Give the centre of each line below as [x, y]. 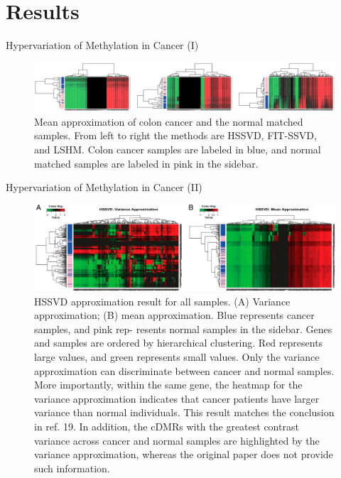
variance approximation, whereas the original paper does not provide [184, 454]
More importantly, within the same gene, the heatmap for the [168, 385]
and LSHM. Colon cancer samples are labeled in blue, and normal [178, 150]
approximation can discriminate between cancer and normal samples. [184, 370]
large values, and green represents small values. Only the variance [177, 356]
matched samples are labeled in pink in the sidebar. [146, 163]
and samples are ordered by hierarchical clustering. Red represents [179, 343]
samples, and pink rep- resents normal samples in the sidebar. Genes [183, 328]
